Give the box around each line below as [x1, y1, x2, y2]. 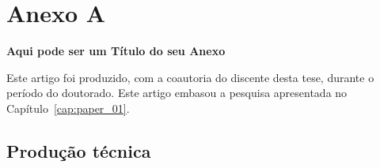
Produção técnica [6, 138, 151, 162]
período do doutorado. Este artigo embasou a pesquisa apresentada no [6, 84, 348, 101]
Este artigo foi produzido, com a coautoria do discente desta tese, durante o [6, 69, 374, 85]
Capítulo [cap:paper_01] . [6, 99, 130, 116]
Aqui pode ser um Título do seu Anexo [6, 43, 226, 59]
